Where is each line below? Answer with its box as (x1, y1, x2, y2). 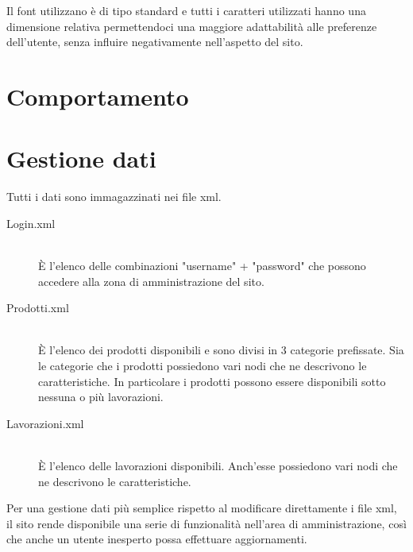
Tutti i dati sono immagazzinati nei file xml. (6, 188, 222, 205)
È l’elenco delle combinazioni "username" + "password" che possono (38, 257, 366, 274)
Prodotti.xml (6, 299, 69, 316)
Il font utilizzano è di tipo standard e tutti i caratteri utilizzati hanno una (6, 2, 366, 18)
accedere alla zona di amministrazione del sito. (38, 272, 264, 289)
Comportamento (6, 79, 189, 112)
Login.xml (6, 214, 56, 231)
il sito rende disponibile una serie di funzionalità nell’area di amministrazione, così (6, 515, 407, 531)
